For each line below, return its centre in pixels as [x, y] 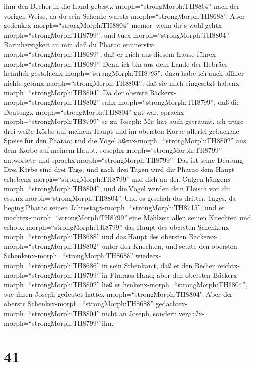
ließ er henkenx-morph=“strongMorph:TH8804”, [175, 284]
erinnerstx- [139, 44]
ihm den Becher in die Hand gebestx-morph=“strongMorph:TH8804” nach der [122, 6]
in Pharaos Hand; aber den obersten [156, 275]
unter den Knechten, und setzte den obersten [170, 246]
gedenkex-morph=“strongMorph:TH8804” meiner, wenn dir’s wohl [103, 25]
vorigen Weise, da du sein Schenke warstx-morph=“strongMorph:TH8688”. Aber [125, 15]
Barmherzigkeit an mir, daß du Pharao [62, 44]
